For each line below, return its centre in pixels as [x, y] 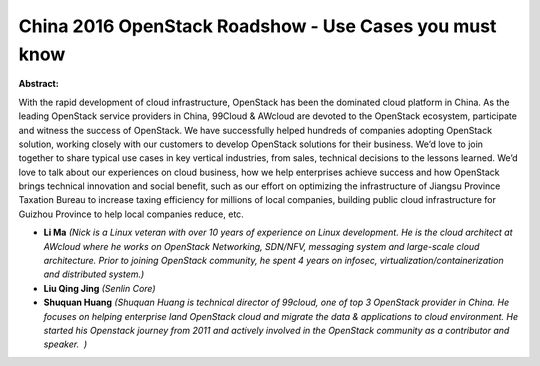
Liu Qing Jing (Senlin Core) [99, 288]
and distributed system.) [94, 274]
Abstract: [38, 84]
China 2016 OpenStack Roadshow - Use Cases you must [257, 26]
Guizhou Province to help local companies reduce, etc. [131, 214]
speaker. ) [65, 344]
